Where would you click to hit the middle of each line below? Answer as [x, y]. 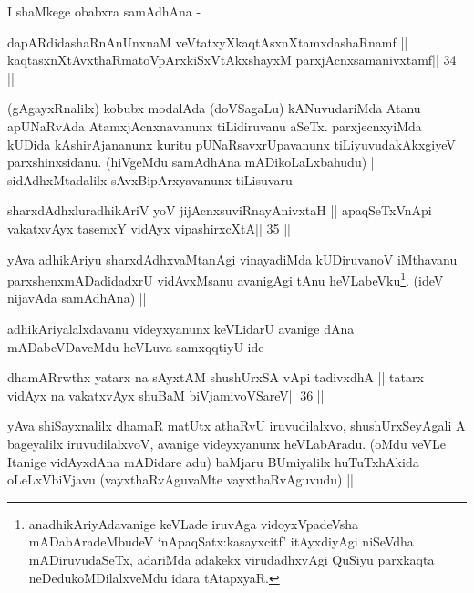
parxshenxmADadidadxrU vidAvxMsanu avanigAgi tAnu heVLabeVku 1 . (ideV [226, 279]
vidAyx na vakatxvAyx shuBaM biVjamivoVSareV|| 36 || [166, 395]
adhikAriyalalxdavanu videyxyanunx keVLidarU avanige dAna [181, 328]
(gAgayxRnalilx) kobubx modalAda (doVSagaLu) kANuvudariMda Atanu [214, 108]
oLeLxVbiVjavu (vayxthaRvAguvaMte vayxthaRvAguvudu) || [181, 479]
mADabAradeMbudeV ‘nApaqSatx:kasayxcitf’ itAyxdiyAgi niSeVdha [221, 541]
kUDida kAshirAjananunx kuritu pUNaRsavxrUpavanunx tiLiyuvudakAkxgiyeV [232, 144]
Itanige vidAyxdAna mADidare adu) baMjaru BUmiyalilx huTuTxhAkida [213, 461]
